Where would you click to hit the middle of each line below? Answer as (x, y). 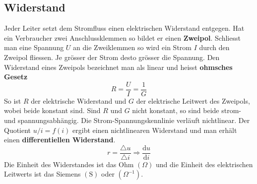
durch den (214, 47)
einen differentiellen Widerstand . (60, 140)
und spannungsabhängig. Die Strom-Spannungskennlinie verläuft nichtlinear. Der (127, 120)
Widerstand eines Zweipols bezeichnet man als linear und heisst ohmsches (118, 67)
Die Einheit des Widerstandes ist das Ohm (69, 164)
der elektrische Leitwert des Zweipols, (193, 100)
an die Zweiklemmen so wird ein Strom (132, 47)
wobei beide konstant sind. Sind (52, 110)
